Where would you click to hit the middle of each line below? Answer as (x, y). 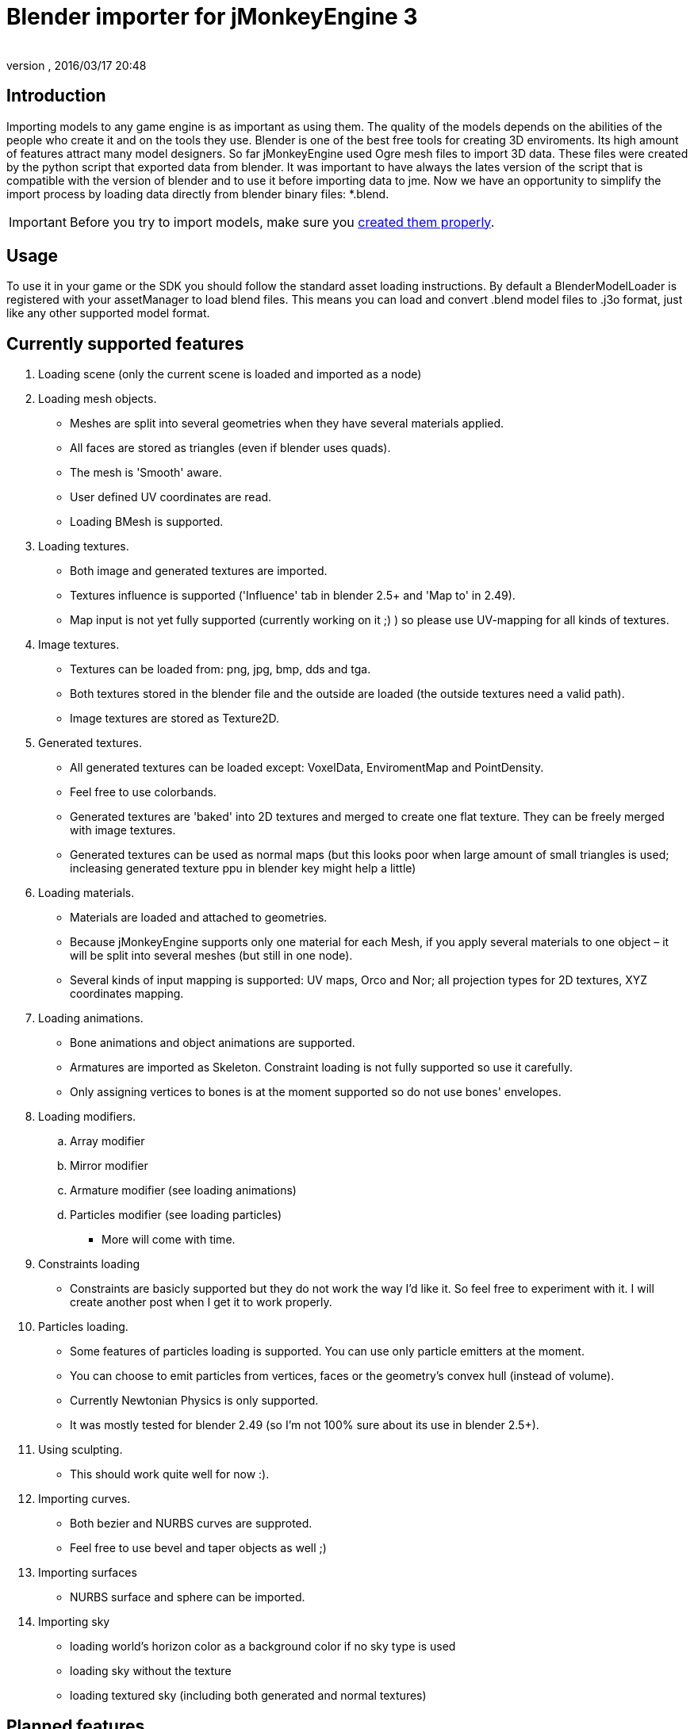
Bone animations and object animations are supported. (213, 1043)
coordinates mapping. (127, 994)
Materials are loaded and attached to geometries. (199, 918)
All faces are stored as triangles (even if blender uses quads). (230, 448)
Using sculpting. (81, 1450)
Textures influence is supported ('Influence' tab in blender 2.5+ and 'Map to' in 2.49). (293, 596)
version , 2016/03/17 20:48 (77, 65)
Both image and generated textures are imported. (199, 571)
